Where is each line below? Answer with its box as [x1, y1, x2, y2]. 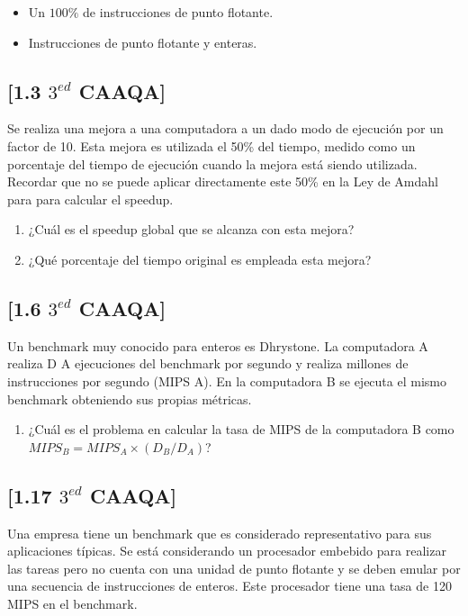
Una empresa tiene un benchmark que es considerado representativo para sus [7, 523, 432, 542]
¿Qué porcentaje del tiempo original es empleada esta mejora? [28, 249, 372, 268]
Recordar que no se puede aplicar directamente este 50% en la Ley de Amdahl [7, 172, 438, 191]
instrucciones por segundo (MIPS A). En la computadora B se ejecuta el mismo [7, 371, 446, 390]
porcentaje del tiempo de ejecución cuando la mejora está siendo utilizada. [7, 154, 418, 173]
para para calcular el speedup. [7, 189, 174, 208]
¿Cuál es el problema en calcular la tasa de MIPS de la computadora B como [28, 420, 454, 439]
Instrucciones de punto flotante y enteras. [28, 32, 257, 51]
